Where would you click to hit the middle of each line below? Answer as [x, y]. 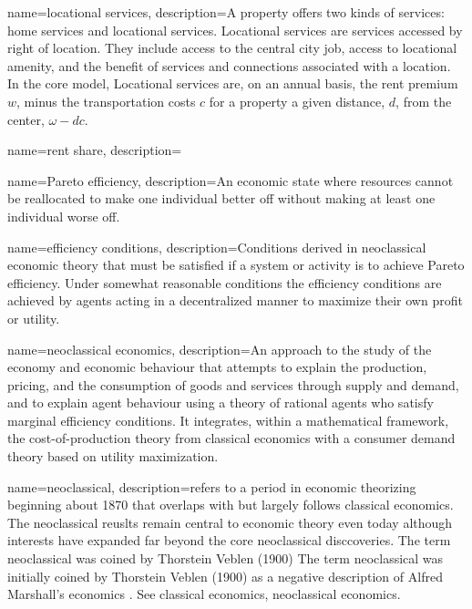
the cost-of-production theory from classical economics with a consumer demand [231, 438]
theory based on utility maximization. [113, 456]
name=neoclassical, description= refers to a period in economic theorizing [212, 486]
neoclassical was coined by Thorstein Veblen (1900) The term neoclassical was [226, 558]
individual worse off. [64, 216]
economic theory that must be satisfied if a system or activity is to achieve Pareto [236, 265]
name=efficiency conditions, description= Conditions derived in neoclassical [217, 247]
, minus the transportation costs [106, 101]
